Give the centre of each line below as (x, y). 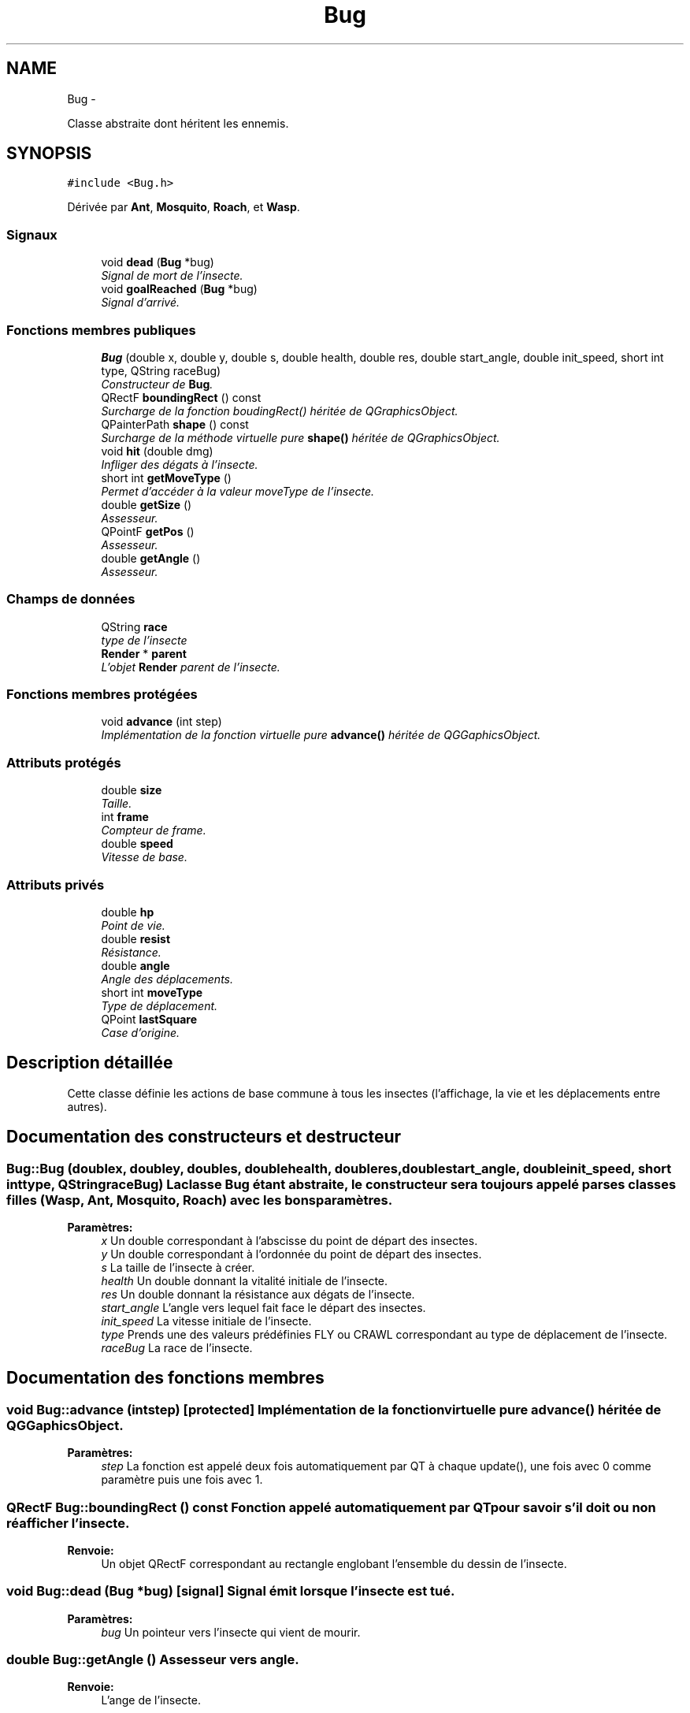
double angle (135, 965)
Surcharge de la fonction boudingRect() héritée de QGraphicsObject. (280, 411)
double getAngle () (151, 558)
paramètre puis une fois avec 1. (182, 1480)
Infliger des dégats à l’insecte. (180, 464)
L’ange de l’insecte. (151, 1700)
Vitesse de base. (144, 857)
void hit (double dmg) (157, 451)
